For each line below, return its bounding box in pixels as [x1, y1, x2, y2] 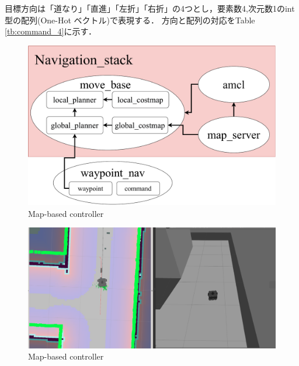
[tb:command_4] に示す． [5, 25, 96, 37]
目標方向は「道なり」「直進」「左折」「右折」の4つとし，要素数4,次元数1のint [5, 2, 295, 14]
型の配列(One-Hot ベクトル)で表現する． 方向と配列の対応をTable [5, 13, 255, 26]
